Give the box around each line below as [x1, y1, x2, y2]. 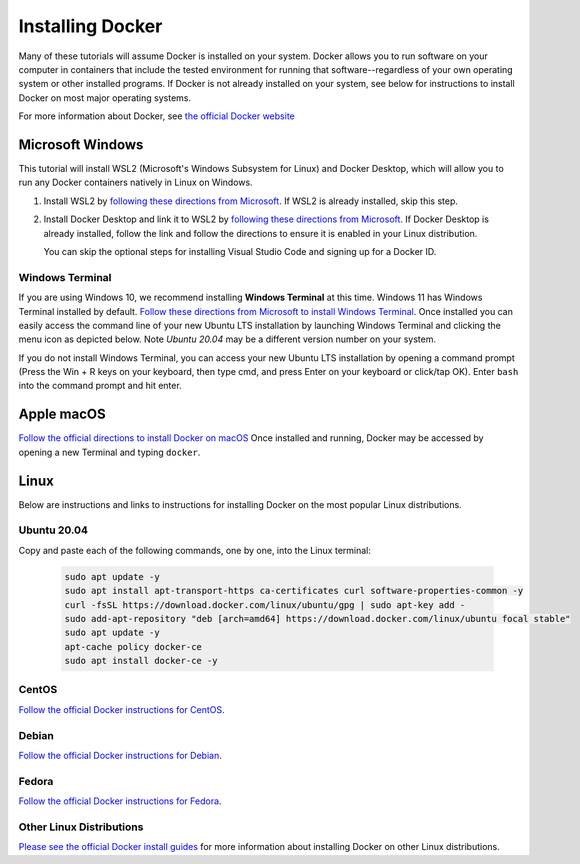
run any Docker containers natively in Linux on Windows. [18, 176, 254, 189]
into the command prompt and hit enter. [18, 380, 182, 392]
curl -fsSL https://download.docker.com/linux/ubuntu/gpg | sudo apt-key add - [64, 599, 466, 610]
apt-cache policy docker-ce [64, 641, 202, 652]
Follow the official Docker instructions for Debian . [18, 750, 222, 761]
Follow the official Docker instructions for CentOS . [18, 703, 225, 715]
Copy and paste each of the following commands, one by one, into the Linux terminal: [18, 544, 372, 556]
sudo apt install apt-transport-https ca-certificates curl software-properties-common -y [64, 585, 524, 597]
